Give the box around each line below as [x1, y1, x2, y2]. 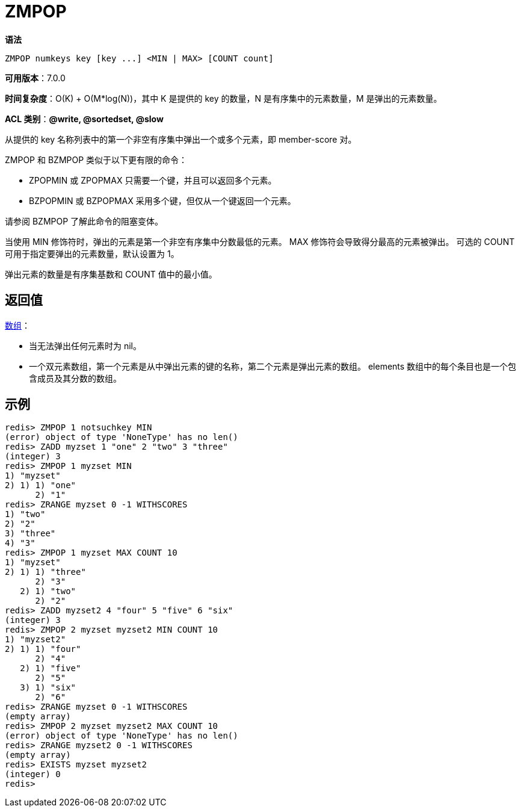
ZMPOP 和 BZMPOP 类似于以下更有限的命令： [5, 154, 188, 165]
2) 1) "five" [20, 663, 81, 674]
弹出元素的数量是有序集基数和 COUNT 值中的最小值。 [5, 268, 217, 279]
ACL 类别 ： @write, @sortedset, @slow [5, 113, 164, 124]
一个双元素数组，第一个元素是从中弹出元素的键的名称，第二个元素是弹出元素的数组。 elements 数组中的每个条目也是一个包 [29, 361, 517, 371]
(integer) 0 [5, 769, 61, 779]
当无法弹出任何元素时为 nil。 [29, 340, 141, 351]
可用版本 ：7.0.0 [5, 72, 66, 83]
